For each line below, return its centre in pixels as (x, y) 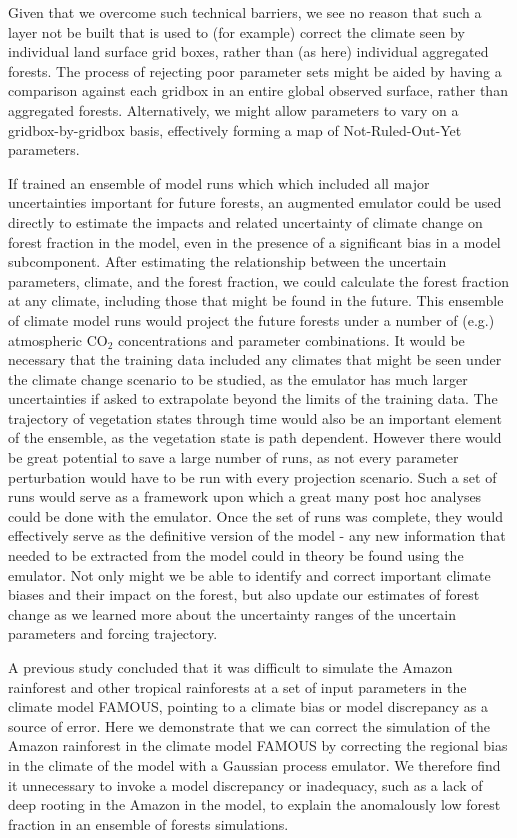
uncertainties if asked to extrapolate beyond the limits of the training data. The (253, 398)
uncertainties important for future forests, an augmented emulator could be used (255, 202)
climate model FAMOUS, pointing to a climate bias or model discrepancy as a (248, 706)
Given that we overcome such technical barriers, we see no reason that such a (245, 12)
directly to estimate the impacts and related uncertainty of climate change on (245, 221)
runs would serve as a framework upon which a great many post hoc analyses (245, 496)
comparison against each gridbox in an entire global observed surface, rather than (258, 90)
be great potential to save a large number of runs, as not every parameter (233, 457)
